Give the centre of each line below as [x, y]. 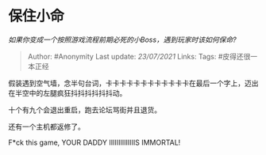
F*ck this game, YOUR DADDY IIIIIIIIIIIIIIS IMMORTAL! [94, 142]
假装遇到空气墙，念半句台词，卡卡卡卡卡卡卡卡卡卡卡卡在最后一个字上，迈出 [133, 83]
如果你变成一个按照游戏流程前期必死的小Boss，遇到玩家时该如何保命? [122, 40]
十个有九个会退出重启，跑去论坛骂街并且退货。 [85, 110]
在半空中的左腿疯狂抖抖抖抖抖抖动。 [67, 93]
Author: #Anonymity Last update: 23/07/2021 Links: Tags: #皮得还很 [139, 56]
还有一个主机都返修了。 [46, 127]
